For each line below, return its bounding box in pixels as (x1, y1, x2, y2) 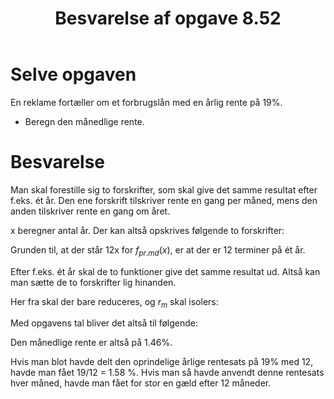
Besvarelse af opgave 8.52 (54, 7, 282, 30)
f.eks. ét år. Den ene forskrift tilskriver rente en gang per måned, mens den (10, 194, 318, 206)
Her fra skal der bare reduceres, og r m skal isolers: (10, 295, 219, 310)
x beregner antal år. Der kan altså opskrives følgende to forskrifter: (10, 224, 285, 236)
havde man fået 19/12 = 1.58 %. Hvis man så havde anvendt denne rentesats (10, 367, 325, 379)
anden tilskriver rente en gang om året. (10, 205, 171, 217)
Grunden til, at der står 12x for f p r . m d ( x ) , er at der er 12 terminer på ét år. (10, 243, 306, 258)
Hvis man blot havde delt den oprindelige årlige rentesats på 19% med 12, (10, 356, 314, 368)
